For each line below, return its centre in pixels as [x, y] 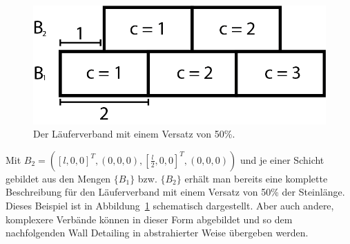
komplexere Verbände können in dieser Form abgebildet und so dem [149, 219]
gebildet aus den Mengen [58, 178]
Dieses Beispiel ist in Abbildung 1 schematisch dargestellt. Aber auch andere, [170, 205]
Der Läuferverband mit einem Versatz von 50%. [134, 134]
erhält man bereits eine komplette [256, 178]
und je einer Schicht [282, 159]
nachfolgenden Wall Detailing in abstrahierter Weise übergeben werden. [157, 233]
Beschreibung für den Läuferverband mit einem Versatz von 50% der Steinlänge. [175, 192]
